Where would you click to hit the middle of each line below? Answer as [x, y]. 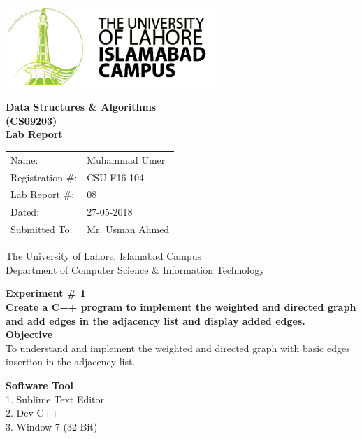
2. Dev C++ [32, 413]
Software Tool [39, 385]
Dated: [25, 212]
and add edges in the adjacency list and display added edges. [155, 320]
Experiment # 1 [46, 293]
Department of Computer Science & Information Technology [135, 269]
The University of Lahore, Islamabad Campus [104, 256]
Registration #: [44, 177]
